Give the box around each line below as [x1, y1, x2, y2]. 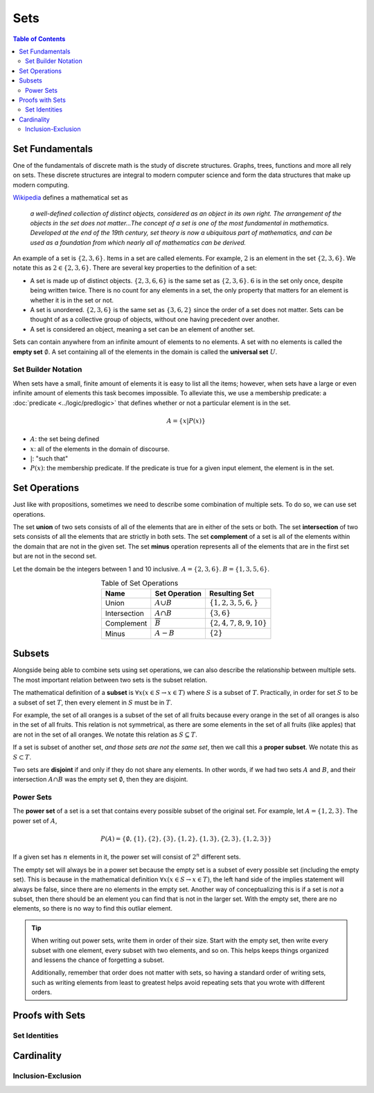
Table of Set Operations [100, 578, 179, 588]
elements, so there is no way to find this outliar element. [12, 904, 173, 913]
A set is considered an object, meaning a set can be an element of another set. [30, 325, 256, 333]
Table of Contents [12, 35, 66, 43]
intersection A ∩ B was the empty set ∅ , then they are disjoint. [12, 775, 188, 784]
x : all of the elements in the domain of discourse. [30, 445, 170, 453]
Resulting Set [208, 589, 254, 599]
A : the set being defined [30, 435, 100, 443]
